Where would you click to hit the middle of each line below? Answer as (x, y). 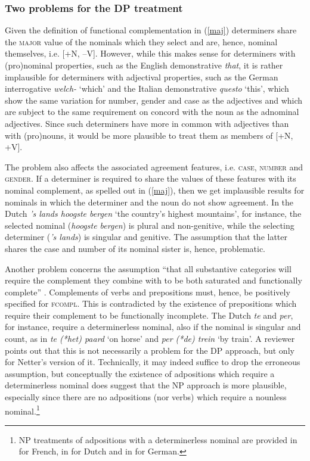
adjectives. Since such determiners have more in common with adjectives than (147, 123)
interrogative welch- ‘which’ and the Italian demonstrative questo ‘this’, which (147, 88)
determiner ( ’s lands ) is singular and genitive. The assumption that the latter (146, 237)
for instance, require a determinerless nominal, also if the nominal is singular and (153, 327)
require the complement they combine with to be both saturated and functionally (154, 280)
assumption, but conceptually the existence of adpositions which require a (140, 373)
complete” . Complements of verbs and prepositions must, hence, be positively (148, 292)
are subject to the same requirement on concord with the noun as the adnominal (152, 112)
